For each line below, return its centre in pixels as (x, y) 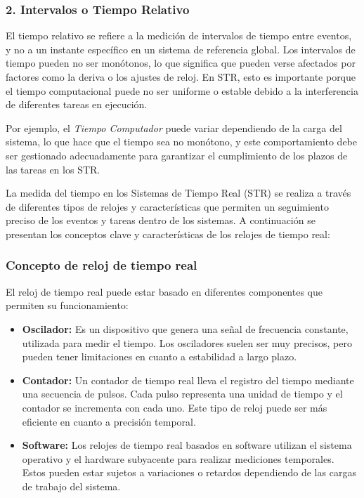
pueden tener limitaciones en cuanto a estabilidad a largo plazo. (160, 356)
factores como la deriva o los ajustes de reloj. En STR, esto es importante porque (181, 77)
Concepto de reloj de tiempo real (102, 265)
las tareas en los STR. (53, 169)
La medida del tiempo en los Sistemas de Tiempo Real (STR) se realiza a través (178, 193)
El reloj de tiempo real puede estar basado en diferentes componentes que (164, 291)
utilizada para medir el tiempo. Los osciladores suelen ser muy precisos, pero (187, 342)
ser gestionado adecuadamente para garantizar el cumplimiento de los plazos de (177, 155)
